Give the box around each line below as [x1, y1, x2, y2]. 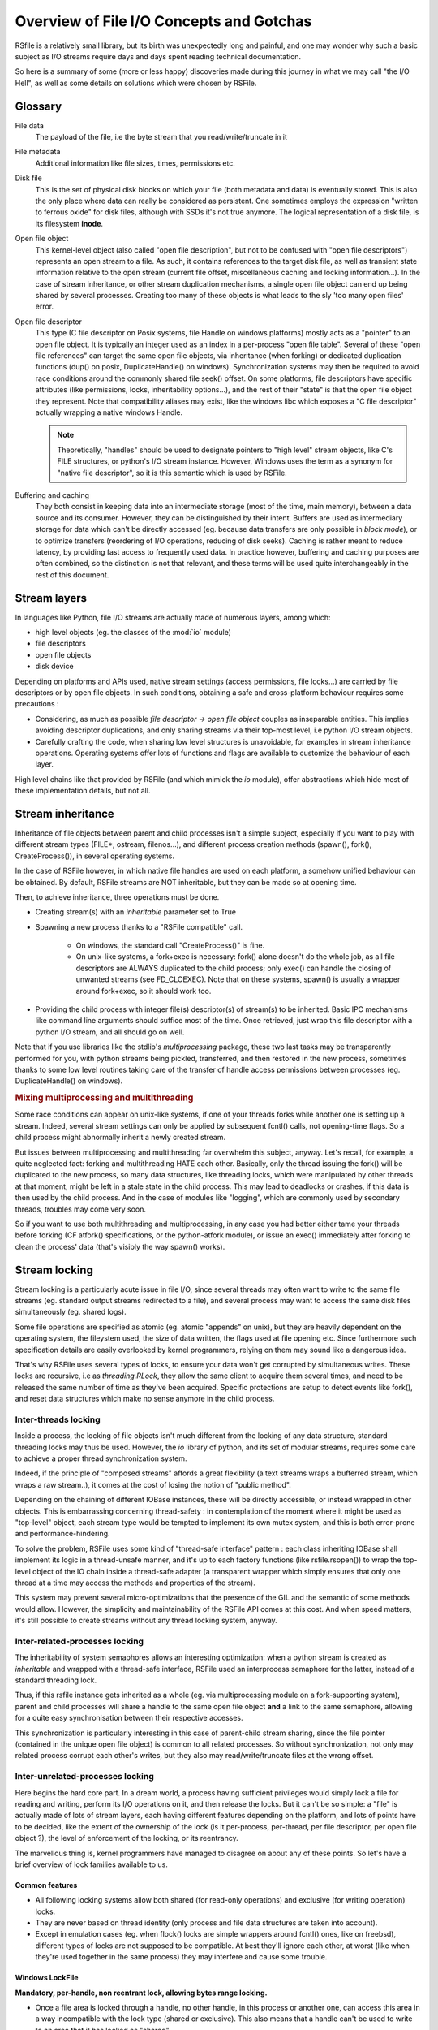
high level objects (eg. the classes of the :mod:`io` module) [35, 627, 231, 637]
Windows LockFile [15, 1973, 79, 1983]
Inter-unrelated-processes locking [15, 1771, 154, 1782]
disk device [35, 662, 74, 672]
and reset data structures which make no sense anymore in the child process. [15, 1393, 275, 1404]
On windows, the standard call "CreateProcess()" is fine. [75, 940, 265, 950]
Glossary [15, 99, 62, 113]
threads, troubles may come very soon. [15, 1204, 146, 1214]
